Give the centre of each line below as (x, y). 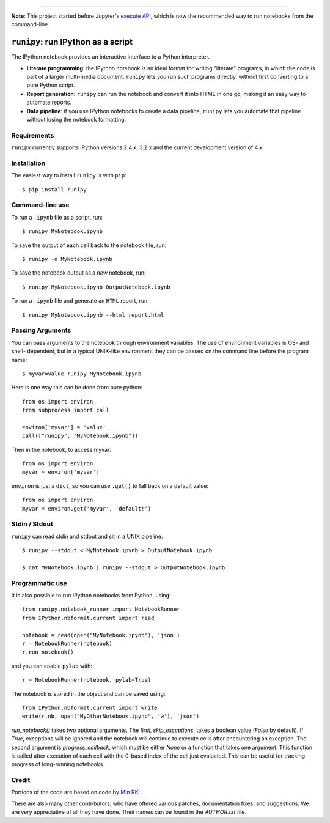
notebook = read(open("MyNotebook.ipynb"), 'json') (101, 635)
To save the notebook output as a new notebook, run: (79, 273)
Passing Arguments (41, 330)
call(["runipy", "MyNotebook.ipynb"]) (80, 436)
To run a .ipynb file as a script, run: (57, 217)
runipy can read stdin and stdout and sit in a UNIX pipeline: (87, 536)
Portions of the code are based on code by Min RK (75, 792)
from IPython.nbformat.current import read (88, 618)
